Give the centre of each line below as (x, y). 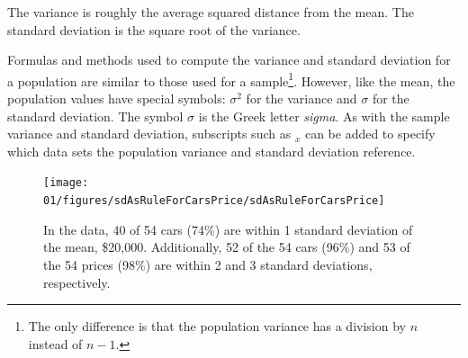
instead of (55, 343)
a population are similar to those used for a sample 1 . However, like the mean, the (231, 79)
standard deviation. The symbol (95, 116)
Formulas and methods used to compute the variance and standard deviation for (229, 60)
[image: (66, 183)
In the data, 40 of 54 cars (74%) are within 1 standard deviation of (228, 229)
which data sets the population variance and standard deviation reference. (211, 151)
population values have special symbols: (117, 98)
